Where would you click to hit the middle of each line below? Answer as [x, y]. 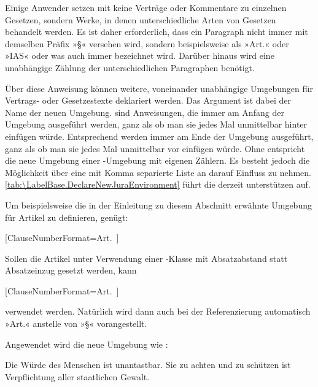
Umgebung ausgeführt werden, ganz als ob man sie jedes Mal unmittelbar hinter [156, 124]
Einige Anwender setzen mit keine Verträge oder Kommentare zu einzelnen [146, 7]
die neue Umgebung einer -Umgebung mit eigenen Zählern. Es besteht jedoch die [157, 160]
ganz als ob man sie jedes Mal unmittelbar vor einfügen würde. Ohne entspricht [155, 148]
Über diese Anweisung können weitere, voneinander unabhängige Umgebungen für [159, 88]
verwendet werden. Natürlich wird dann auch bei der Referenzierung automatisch [158, 311]
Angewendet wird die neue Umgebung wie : [87, 344]
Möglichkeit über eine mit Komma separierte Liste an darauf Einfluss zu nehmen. [158, 172]
